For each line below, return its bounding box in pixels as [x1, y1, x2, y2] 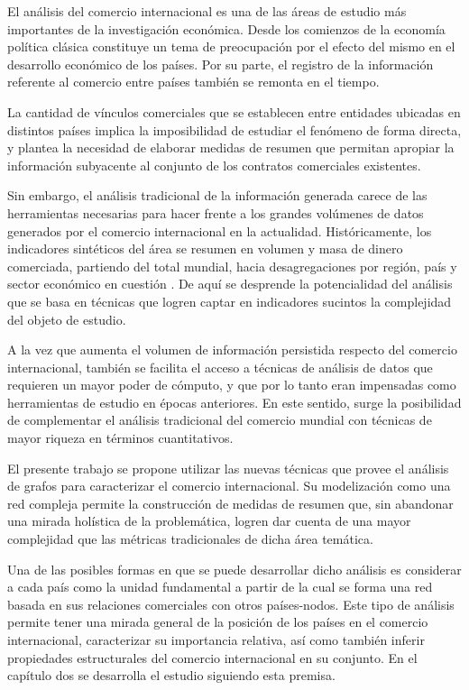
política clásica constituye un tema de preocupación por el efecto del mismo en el [7, 37, 455, 56]
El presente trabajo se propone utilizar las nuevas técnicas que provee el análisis [7, 458, 449, 477]
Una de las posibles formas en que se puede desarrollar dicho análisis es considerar [7, 559, 462, 578]
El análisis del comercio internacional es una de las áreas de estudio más [7, 2, 407, 20]
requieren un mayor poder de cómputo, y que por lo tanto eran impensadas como [7, 375, 456, 394]
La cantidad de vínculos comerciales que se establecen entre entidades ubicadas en [7, 102, 461, 121]
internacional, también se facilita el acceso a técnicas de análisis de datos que [7, 357, 433, 376]
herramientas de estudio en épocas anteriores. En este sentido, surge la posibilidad [7, 392, 462, 411]
